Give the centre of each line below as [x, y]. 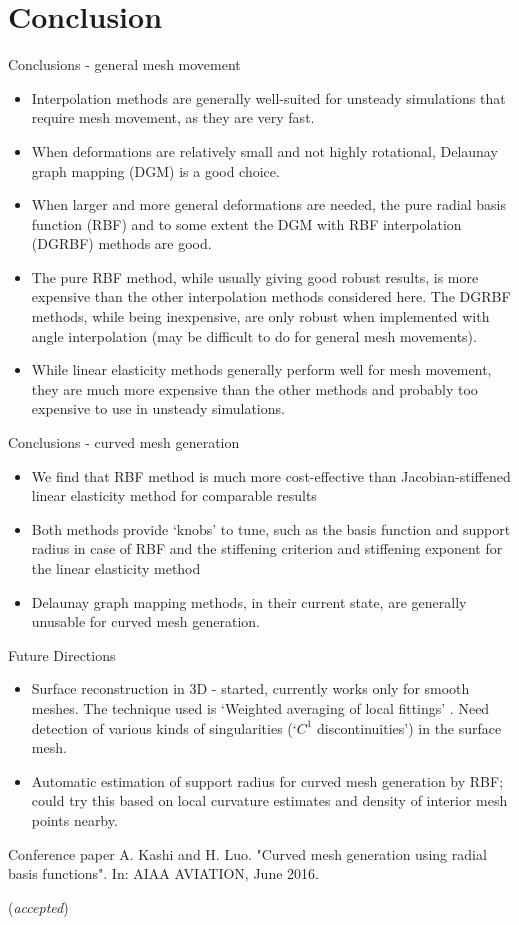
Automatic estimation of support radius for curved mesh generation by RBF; [267, 780]
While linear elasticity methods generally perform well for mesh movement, [261, 369]
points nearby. [74, 819]
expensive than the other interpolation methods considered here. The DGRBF [271, 296]
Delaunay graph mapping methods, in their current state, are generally [249, 601]
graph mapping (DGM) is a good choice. [155, 170]
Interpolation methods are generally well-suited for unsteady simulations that [268, 97]
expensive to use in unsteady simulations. [158, 408]
